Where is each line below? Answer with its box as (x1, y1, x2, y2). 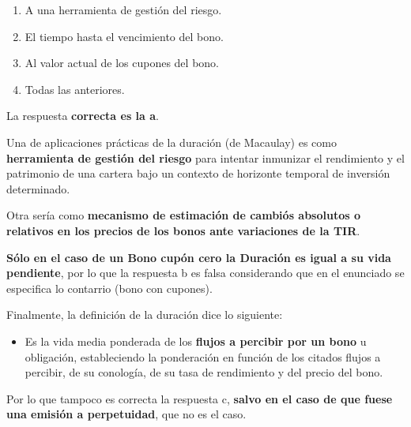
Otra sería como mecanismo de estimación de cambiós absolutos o (6, 207, 361, 223)
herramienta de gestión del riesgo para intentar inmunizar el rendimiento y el (6, 149, 405, 166)
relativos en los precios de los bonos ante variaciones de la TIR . (6, 222, 360, 238)
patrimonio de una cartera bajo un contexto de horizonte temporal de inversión (6, 165, 390, 182)
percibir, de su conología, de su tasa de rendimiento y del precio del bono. (25, 364, 383, 380)
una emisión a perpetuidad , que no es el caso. (6, 406, 247, 422)
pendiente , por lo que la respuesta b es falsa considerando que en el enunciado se (6, 264, 405, 281)
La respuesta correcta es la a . (6, 107, 159, 124)
